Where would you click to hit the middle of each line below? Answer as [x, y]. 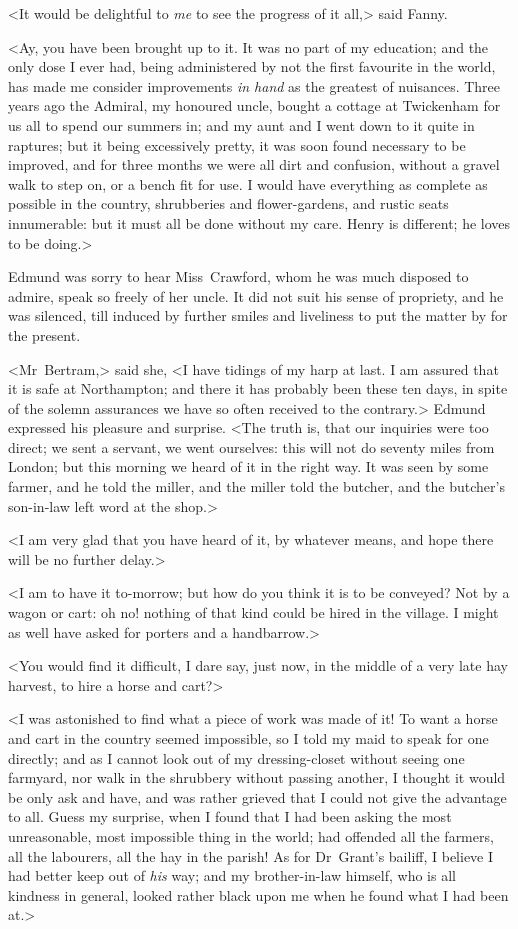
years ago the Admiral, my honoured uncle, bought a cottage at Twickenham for [254, 105]
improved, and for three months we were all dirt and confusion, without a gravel [254, 164]
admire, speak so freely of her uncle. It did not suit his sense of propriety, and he [256, 295]
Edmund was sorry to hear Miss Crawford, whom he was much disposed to [238, 276]
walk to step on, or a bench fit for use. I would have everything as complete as [248, 183]
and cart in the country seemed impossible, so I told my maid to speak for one [248, 738]
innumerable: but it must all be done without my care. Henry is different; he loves [259, 222]
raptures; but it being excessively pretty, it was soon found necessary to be [237, 144]
